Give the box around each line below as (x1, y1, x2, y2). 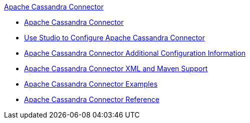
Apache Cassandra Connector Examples (24, 80, 158, 88)
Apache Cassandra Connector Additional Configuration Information (24, 49, 246, 57)
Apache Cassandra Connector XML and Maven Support (24, 64, 208, 73)
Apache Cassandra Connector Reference (24, 95, 160, 104)
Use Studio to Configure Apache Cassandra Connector (24, 33, 205, 42)
